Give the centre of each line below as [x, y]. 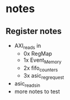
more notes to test [37, 91]
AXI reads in [28, 46]
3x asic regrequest [44, 76]
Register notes [33, 31]
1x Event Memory [42, 61]
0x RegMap [38, 53]
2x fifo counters [40, 68]
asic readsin [27, 84]
